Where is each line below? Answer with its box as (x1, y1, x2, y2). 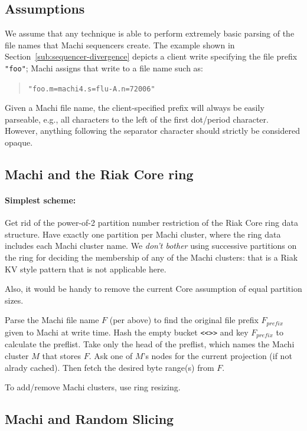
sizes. (5, 294, 24, 306)
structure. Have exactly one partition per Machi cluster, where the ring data (5, 228, 281, 240)
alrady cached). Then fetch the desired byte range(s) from (5, 361, 214, 373)
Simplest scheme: (5, 194, 76, 206)
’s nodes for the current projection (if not (143, 349, 292, 361)
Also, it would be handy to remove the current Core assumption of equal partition (5, 282, 302, 295)
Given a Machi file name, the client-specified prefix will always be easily (5, 101, 264, 114)
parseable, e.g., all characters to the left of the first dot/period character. (5, 113, 269, 125)
